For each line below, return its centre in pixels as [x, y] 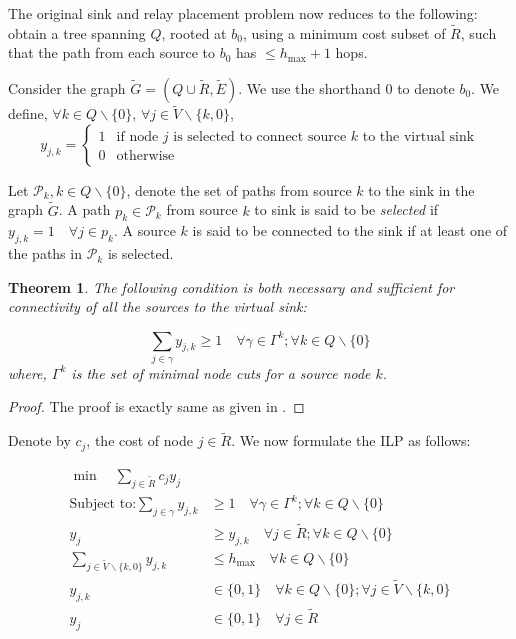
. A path [84, 209]
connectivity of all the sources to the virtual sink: [157, 306]
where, [27, 372]
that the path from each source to [112, 52]
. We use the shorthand [309, 88]
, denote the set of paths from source [239, 189]
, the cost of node [139, 440]
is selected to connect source [260, 136]
